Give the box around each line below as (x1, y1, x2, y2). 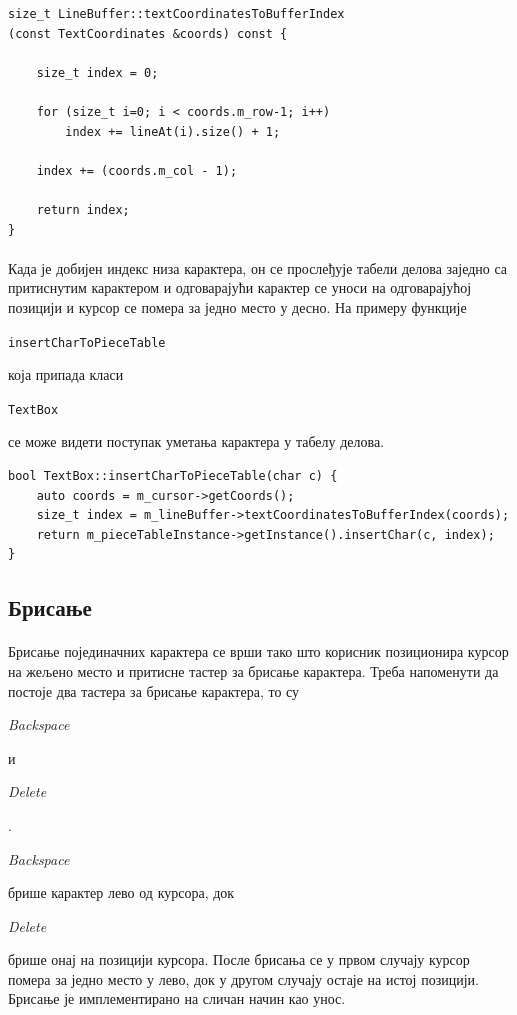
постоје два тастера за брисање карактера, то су (8, 680, 300, 701)
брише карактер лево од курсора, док (8, 882, 235, 903)
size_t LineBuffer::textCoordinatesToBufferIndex (8, 7, 345, 21)
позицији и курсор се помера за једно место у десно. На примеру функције (8, 296, 467, 317)
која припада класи (8, 364, 124, 385)
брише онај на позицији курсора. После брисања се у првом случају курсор (8, 949, 470, 970)
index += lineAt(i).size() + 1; (65, 124, 281, 139)
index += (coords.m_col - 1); (36, 163, 238, 178)
